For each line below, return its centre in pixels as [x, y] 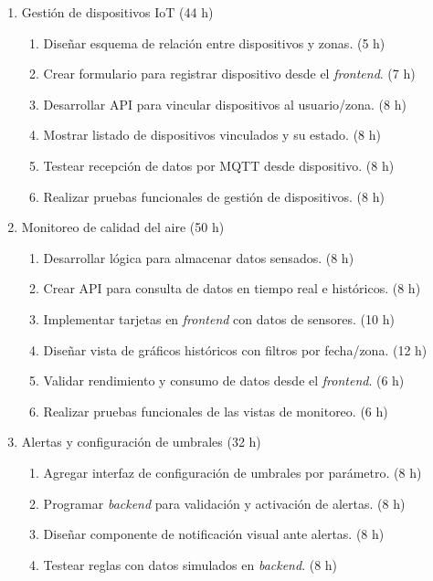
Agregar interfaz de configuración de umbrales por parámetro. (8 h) [232, 472]
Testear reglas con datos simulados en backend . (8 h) [190, 564]
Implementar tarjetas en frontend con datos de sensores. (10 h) [219, 318]
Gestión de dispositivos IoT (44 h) [117, 12]
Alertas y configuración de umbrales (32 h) [141, 442]
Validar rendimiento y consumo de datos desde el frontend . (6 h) [224, 380]
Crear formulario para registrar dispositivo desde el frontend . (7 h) [229, 74]
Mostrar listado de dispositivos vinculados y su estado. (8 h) [212, 135]
